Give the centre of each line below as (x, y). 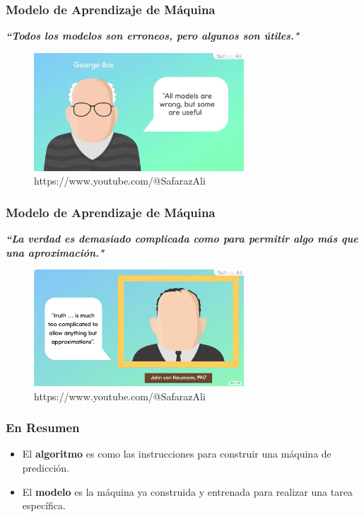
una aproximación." (55, 252)
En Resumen (43, 428)
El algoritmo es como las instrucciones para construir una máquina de (177, 454)
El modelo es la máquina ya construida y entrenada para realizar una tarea (187, 491)
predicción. (46, 467)
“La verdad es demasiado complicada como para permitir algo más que (182, 239)
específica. (44, 505)
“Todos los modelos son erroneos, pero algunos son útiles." (153, 36)
